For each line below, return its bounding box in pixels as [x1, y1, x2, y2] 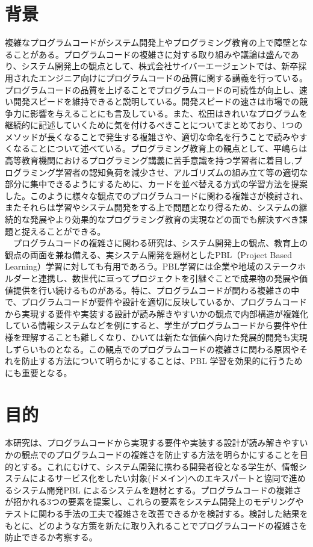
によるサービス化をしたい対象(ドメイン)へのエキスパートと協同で [29, 472, 289, 484]
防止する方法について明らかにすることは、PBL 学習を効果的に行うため [21, 354, 303, 367]
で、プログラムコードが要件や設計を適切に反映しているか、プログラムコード [5, 295, 307, 308]
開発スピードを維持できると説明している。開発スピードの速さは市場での [13, 95, 300, 108]
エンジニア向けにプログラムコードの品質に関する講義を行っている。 [38, 71, 308, 84]
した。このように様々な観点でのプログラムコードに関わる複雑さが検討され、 [5, 189, 308, 202]
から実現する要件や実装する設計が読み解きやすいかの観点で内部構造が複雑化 [5, 307, 308, 320]
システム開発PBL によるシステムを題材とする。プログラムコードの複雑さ [13, 483, 302, 496]
